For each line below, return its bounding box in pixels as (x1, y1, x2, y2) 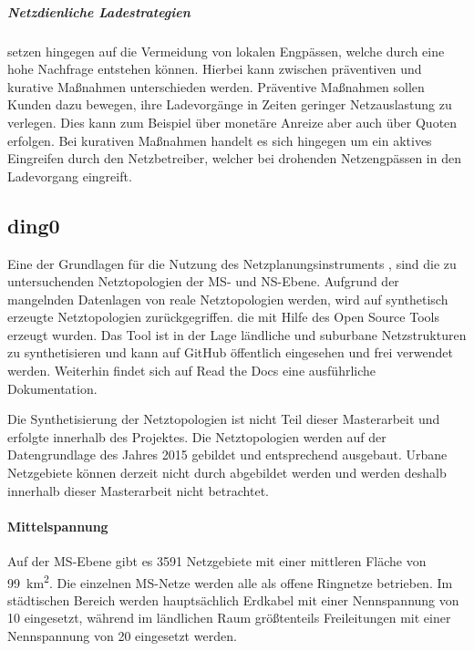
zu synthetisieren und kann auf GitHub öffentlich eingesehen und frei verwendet (7, 343, 453, 362)
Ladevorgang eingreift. (7, 166, 132, 185)
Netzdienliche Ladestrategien (7, 2, 191, 21)
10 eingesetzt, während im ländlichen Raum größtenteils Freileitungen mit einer (7, 608, 451, 627)
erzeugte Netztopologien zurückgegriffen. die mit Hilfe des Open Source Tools (7, 307, 439, 326)
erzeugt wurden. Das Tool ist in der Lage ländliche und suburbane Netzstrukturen (7, 325, 467, 344)
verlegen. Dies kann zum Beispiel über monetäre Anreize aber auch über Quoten (7, 112, 458, 131)
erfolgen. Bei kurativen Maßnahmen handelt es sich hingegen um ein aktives (7, 130, 432, 150)
